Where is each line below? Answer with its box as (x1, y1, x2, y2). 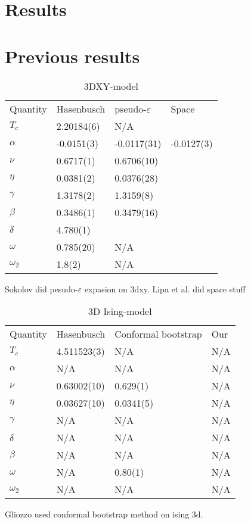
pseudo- (114, 101, 147, 116)
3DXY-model (83, 79, 139, 93)
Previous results (5, 43, 140, 68)
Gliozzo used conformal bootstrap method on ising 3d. (5, 508, 203, 520)
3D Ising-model (88, 304, 152, 319)
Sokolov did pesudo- (5, 282, 78, 295)
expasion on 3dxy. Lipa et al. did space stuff (84, 282, 246, 295)
